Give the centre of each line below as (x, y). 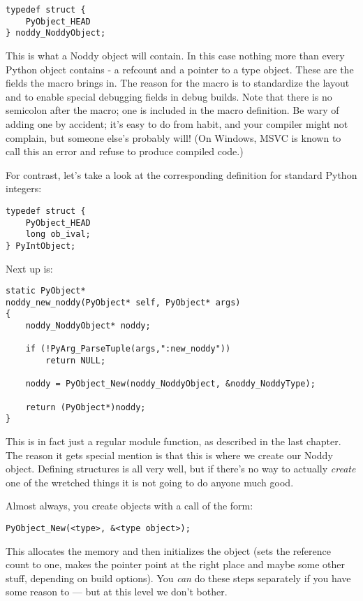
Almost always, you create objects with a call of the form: (129, 506)
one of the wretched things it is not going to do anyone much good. (150, 482)
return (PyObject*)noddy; (86, 407)
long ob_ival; (58, 234)
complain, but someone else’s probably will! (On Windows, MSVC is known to (173, 137)
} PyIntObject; (41, 246)
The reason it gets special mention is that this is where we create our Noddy (169, 455)
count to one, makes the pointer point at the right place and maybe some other (175, 564)
